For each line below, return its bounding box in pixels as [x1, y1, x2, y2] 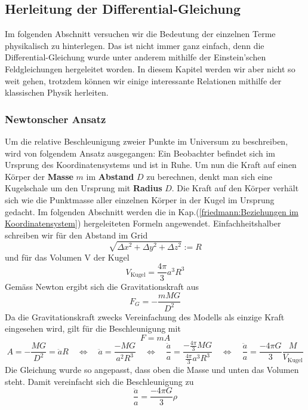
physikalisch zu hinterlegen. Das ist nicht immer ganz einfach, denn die [5, 39, 264, 51]
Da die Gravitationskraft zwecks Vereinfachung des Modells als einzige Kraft [5, 310, 285, 323]
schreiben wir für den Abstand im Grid [5, 228, 148, 241]
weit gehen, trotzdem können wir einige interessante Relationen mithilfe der [5, 74, 282, 87]
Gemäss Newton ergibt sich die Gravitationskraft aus [5, 280, 199, 292]
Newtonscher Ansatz [5, 111, 106, 126]
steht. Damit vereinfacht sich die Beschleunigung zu [5, 375, 194, 387]
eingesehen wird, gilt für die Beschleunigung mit [5, 322, 181, 335]
